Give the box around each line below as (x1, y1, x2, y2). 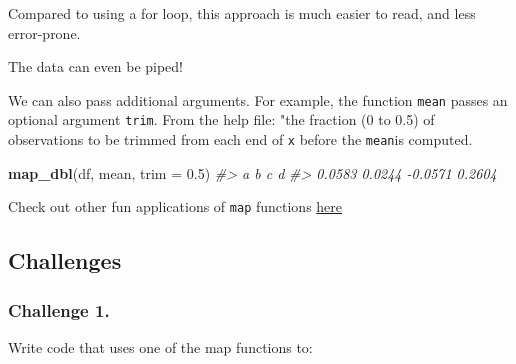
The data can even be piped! (8, 56, 183, 77)
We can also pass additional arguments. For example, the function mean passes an (8, 89, 508, 110)
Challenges (8, 245, 122, 276)
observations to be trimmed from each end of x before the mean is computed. (8, 129, 473, 150)
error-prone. (8, 22, 81, 43)
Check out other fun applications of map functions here (8, 196, 343, 217)
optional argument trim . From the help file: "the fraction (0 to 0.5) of (8, 109, 435, 130)
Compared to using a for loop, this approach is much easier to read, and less (8, 3, 476, 23)
